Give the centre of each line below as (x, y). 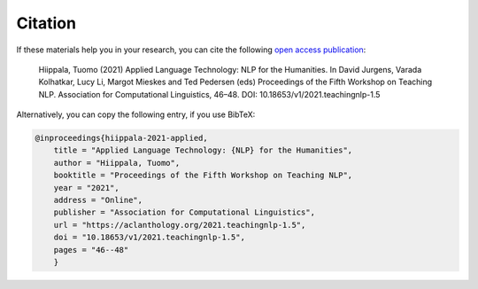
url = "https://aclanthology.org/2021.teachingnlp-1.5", (180, 225)
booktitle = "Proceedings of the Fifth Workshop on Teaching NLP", (203, 176)
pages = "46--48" (91, 250)
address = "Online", (98, 200)
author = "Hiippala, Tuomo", (117, 163)
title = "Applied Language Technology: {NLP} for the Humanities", (203, 150)
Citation (46, 23)
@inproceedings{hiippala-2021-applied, (121, 138)
